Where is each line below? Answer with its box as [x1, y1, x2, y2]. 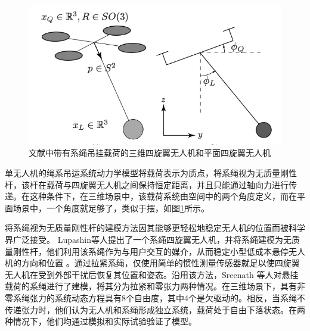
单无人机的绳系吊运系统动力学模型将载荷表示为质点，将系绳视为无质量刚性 [5, 166, 297, 179]
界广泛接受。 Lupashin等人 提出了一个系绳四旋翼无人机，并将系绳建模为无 [5, 233, 292, 245]
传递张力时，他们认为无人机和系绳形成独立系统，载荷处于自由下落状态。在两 [5, 303, 305, 316]
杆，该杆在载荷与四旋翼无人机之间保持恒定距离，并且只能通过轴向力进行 [5, 178, 289, 191]
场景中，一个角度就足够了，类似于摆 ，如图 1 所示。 [13, 201, 209, 214]
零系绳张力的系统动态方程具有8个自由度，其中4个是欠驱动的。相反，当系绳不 [5, 291, 305, 304]
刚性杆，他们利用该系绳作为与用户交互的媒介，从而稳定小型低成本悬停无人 [13, 245, 305, 257]
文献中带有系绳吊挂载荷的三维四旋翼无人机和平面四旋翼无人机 [29, 146, 271, 159]
